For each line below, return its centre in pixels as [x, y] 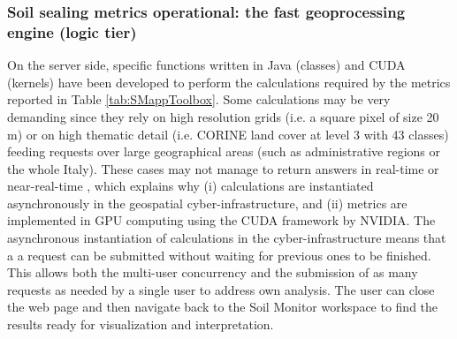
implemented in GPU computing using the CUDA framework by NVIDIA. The [221, 220]
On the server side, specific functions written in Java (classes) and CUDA [206, 65]
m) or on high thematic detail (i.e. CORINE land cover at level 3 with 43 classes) [228, 134]
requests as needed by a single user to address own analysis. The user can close [221, 289]
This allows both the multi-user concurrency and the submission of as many [213, 272]
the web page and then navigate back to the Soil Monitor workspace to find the [223, 307]
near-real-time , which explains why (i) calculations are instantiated [190, 186]
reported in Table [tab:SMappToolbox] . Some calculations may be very [199, 99]
